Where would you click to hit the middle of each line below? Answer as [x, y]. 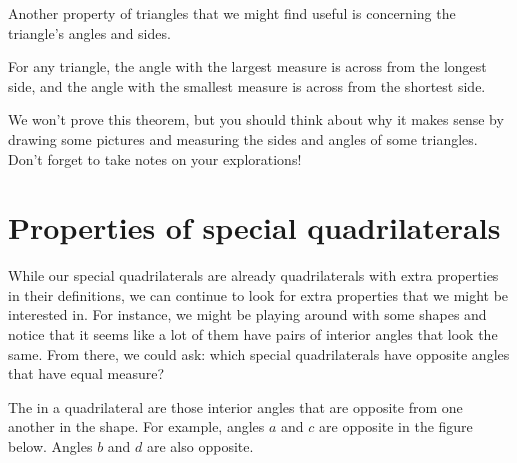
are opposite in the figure [396, 426]
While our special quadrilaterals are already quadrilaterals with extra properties [253, 275]
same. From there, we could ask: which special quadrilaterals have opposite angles [259, 353]
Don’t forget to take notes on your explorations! [155, 158]
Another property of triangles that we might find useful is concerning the [232, 13]
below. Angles [50, 446]
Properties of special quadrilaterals [254, 227]
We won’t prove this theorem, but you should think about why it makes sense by [256, 119]
